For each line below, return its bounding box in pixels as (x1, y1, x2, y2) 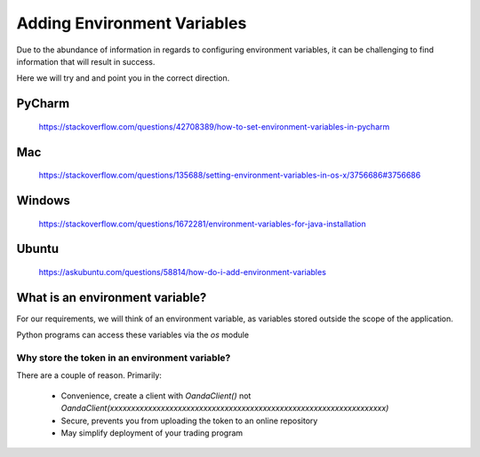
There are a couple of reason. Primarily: (16, 370, 162, 381)
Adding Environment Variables (16, 13, 247, 33)
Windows (16, 193, 70, 208)
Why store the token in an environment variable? (16, 351, 231, 364)
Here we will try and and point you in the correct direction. (16, 73, 230, 83)
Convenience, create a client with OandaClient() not (60, 390, 252, 401)
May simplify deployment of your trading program (60, 427, 244, 438)
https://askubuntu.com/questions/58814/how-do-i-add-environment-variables (38, 266, 326, 277)
